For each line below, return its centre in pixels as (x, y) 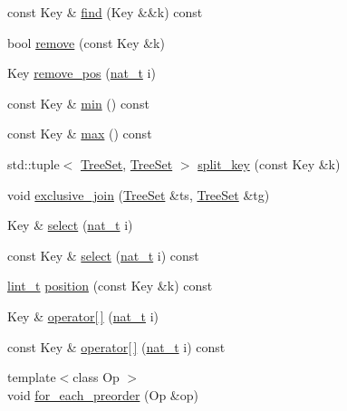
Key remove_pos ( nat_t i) (82, 73)
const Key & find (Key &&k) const (105, 12)
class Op (96, 377)
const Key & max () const (80, 134)
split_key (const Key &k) (269, 163)
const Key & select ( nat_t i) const (103, 255)
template (32, 377)
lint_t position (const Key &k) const (110, 286)
